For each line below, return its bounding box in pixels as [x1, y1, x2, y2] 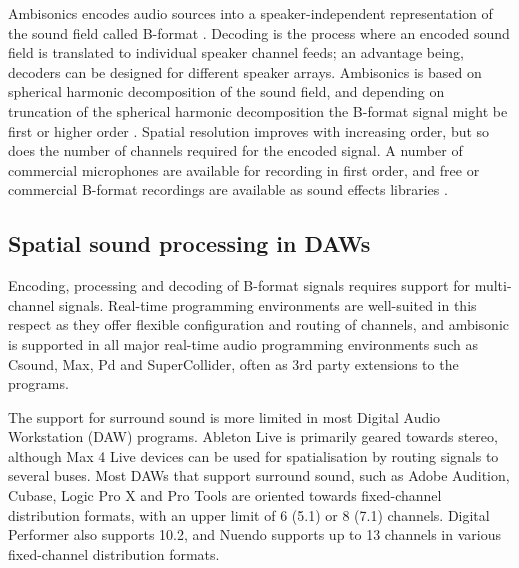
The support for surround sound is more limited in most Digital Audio [8, 406, 441, 427]
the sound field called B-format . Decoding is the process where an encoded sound [8, 22, 510, 43]
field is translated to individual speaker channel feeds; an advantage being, [8, 42, 464, 63]
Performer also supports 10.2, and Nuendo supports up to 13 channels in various [8, 524, 501, 545]
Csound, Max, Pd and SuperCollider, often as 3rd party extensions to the [8, 353, 459, 374]
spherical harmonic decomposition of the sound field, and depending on [8, 81, 445, 102]
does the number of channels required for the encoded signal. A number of [8, 140, 463, 161]
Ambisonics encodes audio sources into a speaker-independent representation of [8, 3, 493, 23]
